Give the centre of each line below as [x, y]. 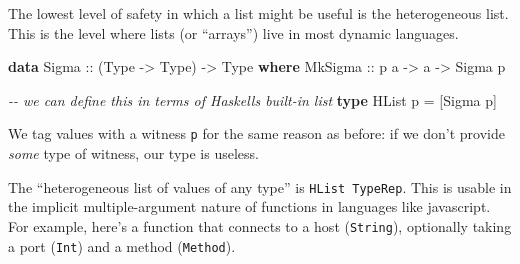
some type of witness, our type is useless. [133, 153]
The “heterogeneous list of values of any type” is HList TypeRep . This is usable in [260, 186]
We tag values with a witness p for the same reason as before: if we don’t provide [256, 133]
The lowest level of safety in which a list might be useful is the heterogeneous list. [258, 13]
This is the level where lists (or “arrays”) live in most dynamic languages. [233, 32]
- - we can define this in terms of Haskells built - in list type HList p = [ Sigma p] [252, 99]
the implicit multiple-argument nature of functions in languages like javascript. [249, 206]
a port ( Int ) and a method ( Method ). [122, 245]
